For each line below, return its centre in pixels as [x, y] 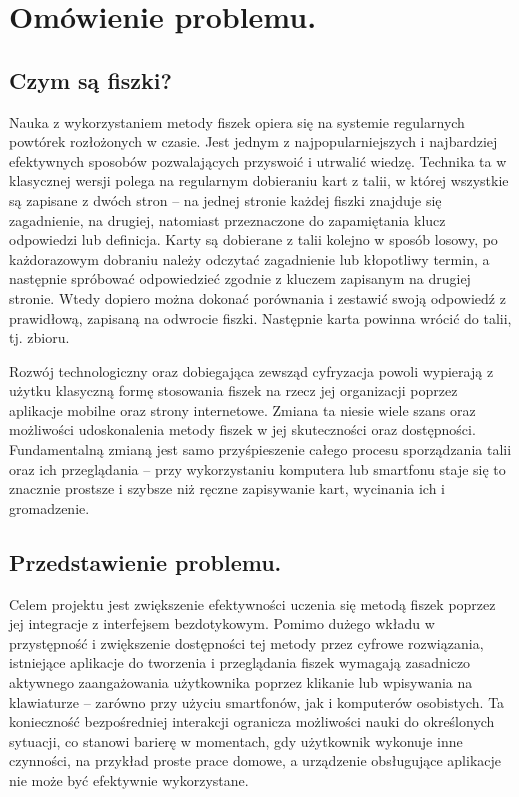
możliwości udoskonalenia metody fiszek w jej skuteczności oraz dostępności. [242, 429]
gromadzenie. [49, 507]
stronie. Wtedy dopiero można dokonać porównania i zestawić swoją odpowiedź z [257, 297]
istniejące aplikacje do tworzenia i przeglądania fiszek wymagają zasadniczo [240, 662]
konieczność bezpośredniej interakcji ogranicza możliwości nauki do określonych [252, 721]
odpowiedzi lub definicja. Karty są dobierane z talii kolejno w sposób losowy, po [253, 239]
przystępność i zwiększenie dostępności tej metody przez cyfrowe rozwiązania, [246, 642]
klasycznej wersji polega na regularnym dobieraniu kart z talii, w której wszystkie [259, 180]
